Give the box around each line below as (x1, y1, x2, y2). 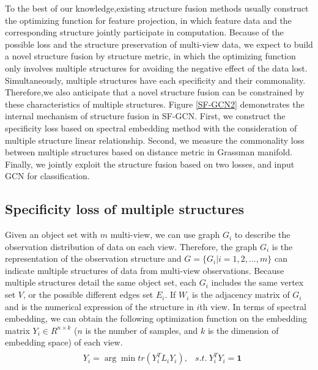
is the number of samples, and (85, 324, 198, 336)
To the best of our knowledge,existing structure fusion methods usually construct (5, 2, 309, 14)
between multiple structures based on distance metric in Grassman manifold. (5, 146, 293, 158)
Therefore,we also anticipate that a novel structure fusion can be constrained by (5, 86, 305, 98)
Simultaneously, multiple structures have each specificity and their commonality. (5, 73, 306, 86)
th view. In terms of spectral (199, 300, 306, 313)
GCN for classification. (5, 169, 90, 182)
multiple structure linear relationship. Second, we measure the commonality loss (5, 133, 305, 146)
